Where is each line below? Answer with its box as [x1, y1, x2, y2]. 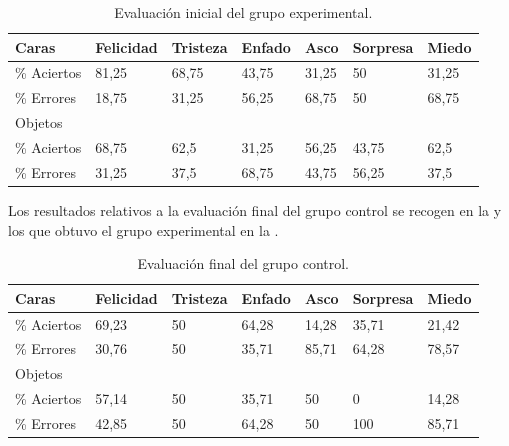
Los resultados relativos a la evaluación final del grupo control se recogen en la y [8, 199, 502, 220]
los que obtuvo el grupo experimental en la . [8, 219, 279, 240]
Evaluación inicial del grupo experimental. [114, 2, 373, 22]
